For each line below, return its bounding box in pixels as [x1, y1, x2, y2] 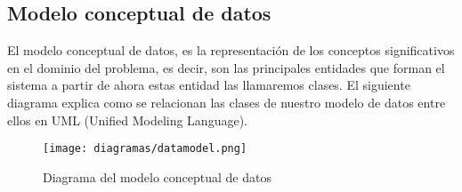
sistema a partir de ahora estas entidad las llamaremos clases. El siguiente [7, 76, 410, 94]
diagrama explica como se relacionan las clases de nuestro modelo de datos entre [7, 92, 446, 111]
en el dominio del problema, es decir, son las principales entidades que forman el [7, 58, 445, 76]
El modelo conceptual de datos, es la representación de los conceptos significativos [7, 41, 455, 60]
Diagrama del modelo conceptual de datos [43, 167, 272, 186]
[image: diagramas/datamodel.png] [43, 142, 247, 156]
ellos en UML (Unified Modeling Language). [7, 110, 247, 129]
